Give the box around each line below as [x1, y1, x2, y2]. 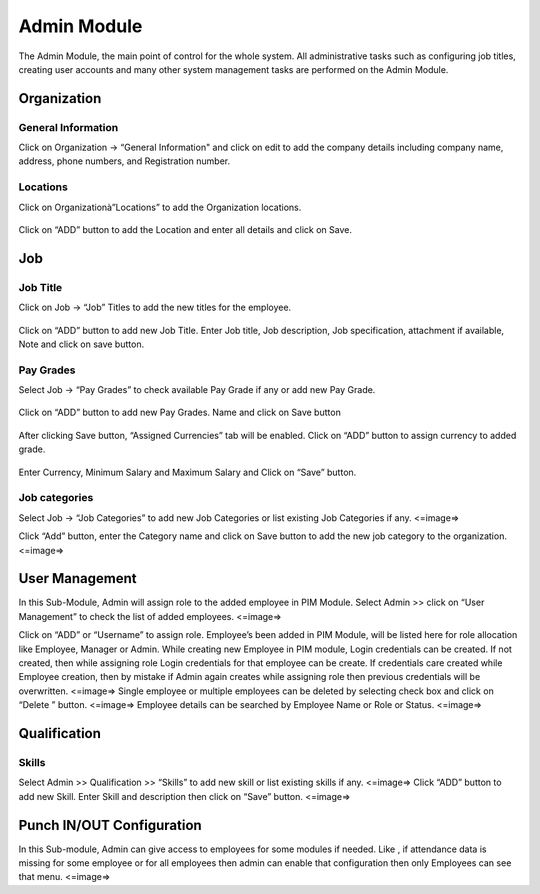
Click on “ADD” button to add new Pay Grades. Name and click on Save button [18, 406, 342, 419]
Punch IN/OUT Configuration [18, 816, 202, 834]
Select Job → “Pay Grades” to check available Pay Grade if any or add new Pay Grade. [18, 384, 376, 396]
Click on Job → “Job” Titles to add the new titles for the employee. [18, 301, 292, 314]
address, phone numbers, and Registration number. [18, 155, 230, 167]
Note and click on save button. [18, 338, 145, 350]
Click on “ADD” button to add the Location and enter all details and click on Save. [18, 224, 352, 236]
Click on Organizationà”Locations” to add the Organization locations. [18, 201, 302, 213]
